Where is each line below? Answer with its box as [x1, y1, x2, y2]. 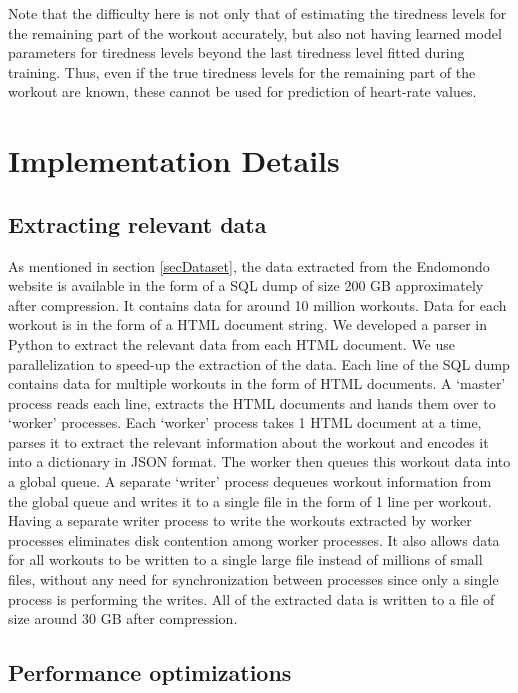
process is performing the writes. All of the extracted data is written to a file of [8, 588, 495, 609]
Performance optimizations [8, 657, 292, 688]
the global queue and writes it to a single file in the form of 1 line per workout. [8, 490, 492, 511]
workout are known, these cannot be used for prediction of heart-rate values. [8, 81, 477, 102]
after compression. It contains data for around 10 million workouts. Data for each [8, 294, 507, 315]
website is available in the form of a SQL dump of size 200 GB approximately [8, 275, 484, 296]
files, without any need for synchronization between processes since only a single [8, 569, 499, 590]
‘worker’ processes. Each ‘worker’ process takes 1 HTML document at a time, [8, 412, 482, 433]
